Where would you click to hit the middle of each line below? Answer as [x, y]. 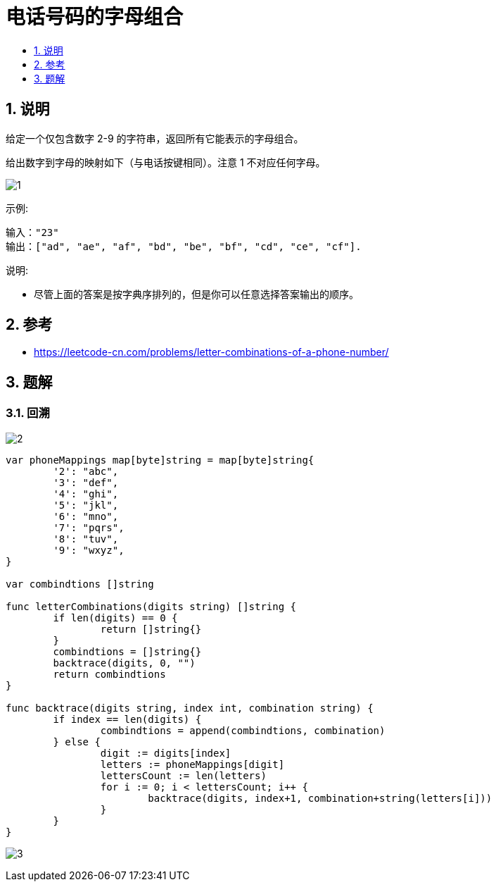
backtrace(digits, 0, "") [124, 663]
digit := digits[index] [166, 753]
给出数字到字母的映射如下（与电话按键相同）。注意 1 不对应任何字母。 [166, 162]
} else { [77, 742]
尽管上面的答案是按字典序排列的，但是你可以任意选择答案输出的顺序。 [196, 294]
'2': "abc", [86, 471]
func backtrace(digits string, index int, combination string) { [190, 708]
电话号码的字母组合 [95, 17]
